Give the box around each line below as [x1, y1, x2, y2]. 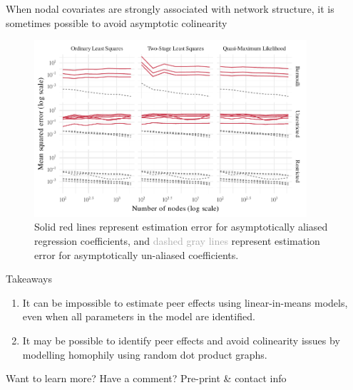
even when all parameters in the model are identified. [22, 309, 255, 324]
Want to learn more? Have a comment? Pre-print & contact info [6, 371, 287, 386]
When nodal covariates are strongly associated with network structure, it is [6, 1, 334, 16]
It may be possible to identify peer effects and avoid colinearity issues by [22, 332, 340, 347]
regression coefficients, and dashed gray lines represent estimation [34, 233, 320, 248]
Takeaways [6, 271, 53, 286]
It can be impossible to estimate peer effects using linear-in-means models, [22, 295, 348, 310]
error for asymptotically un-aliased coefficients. [34, 247, 239, 262]
